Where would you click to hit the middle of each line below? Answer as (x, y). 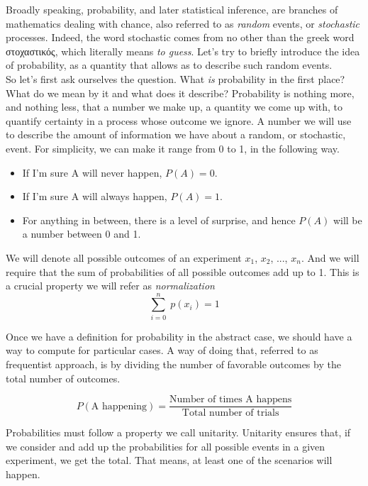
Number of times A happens (230, 400)
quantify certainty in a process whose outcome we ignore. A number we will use (179, 120)
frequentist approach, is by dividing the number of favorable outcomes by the (173, 364)
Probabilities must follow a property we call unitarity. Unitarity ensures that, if (178, 432)
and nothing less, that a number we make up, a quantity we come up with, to (174, 107)
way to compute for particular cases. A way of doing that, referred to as (162, 350)
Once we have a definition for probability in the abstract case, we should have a (179, 336)
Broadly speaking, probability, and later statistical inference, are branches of (172, 9)
